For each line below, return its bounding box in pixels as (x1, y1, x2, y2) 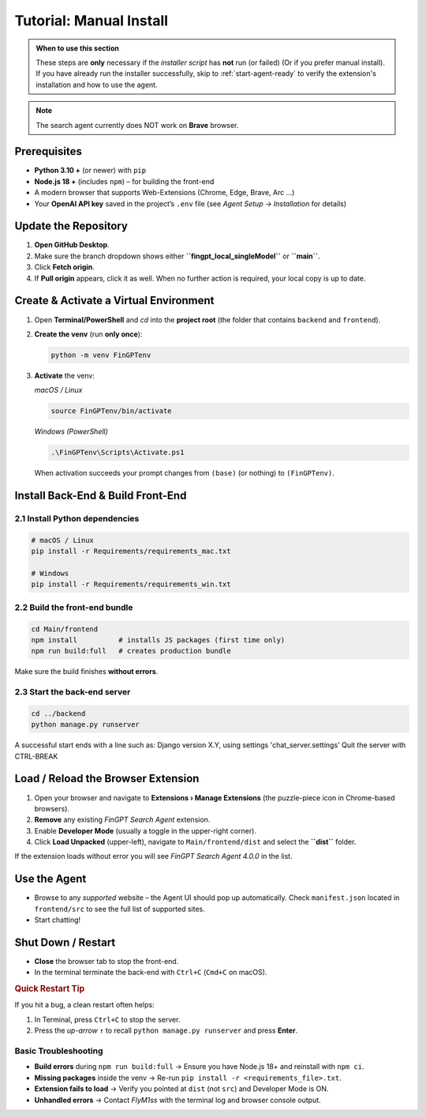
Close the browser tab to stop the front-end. (34, 957, 179, 966)
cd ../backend (31, 709, 86, 718)
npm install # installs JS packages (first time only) (31, 635, 286, 644)
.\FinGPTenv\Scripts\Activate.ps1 (50, 448, 185, 457)
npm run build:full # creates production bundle (31, 646, 232, 656)
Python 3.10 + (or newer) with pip (34, 166, 146, 175)
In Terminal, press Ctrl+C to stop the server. (34, 1014, 181, 1024)
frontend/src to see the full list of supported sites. (34, 904, 205, 913)
